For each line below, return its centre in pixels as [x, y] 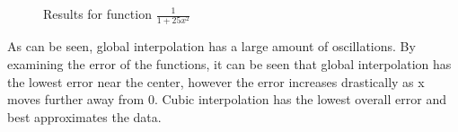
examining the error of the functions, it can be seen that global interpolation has [229, 63]
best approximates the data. [84, 116]
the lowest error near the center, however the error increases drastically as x [216, 81]
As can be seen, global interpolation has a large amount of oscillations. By [211, 46]
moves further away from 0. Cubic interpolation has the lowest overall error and [227, 99]
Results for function [97, 13]
